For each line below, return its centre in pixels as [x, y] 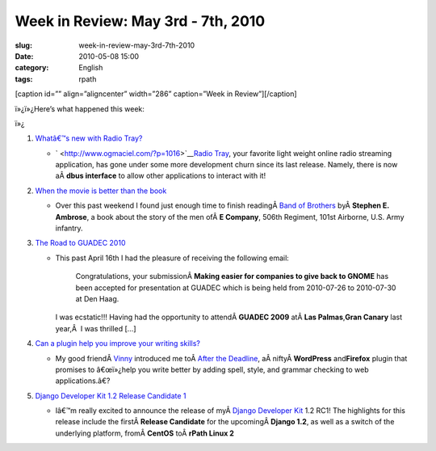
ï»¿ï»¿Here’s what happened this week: [80, 108]
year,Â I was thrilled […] [96, 328]
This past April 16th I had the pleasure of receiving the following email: [172, 258]
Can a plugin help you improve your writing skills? [118, 344]
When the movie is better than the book [101, 191]
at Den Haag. [97, 298]
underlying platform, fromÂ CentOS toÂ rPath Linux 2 [145, 433]
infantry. [69, 228]
